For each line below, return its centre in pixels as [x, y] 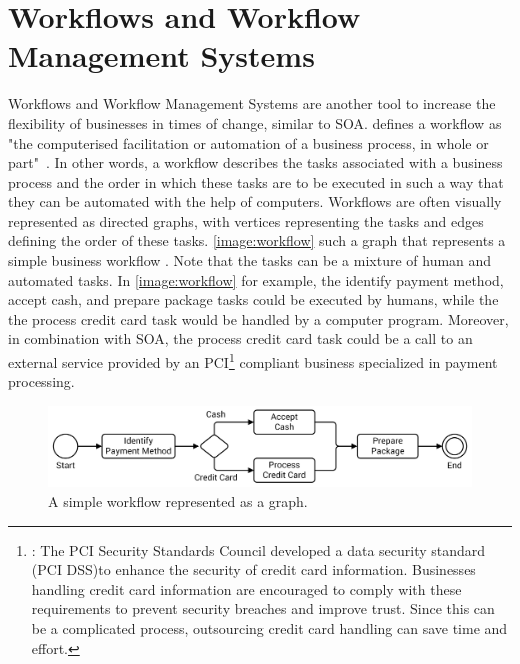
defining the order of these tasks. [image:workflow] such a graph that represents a [257, 240]
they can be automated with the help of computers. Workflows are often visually [255, 201]
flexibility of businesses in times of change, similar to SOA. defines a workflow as [255, 122]
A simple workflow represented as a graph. [178, 501]
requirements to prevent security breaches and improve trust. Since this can [263, 608]
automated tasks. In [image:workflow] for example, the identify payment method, [256, 279]
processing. [41, 381]
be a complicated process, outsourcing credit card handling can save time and [269, 628]
